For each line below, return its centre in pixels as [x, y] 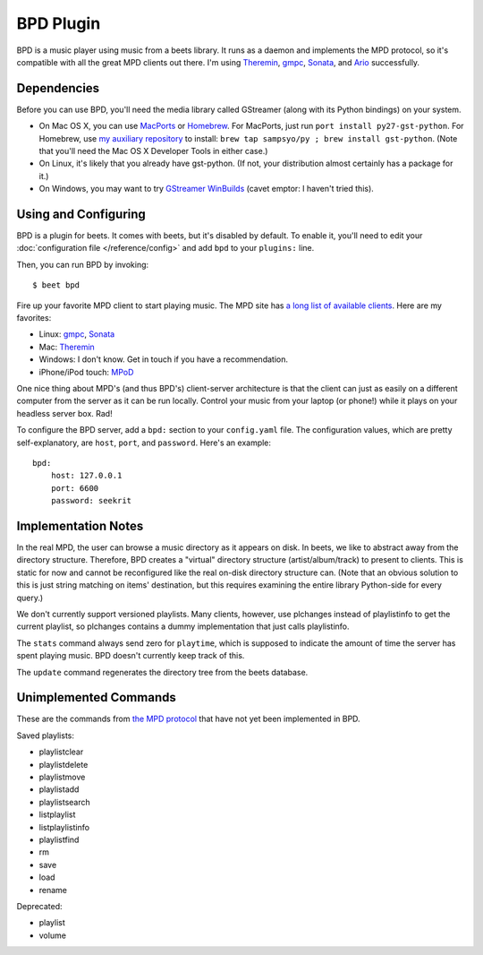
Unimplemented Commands [96, 697]
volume [53, 935]
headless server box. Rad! [64, 413]
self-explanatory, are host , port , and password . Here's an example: [144, 443]
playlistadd [59, 789]
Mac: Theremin [67, 347]
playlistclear [61, 752]
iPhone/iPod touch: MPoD [86, 372]
